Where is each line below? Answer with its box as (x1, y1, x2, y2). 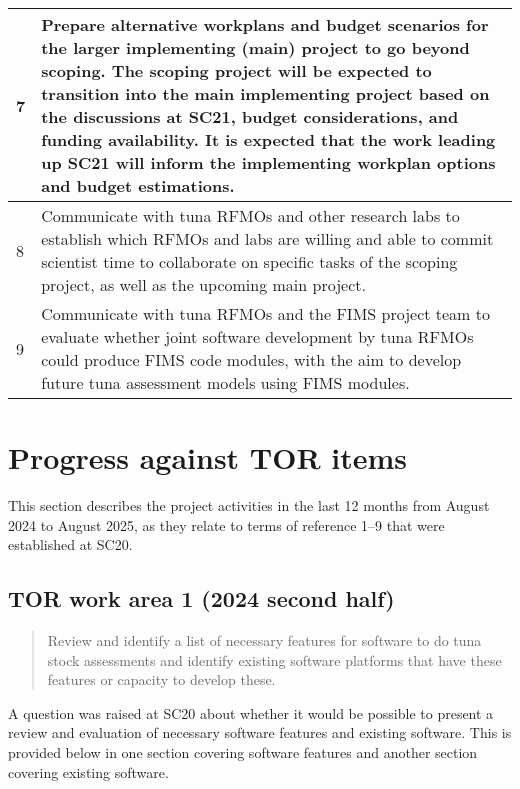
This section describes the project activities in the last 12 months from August (8, 495, 490, 516)
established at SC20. (8, 534, 133, 555)
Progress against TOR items (8, 437, 408, 478)
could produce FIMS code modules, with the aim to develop (41, 348, 462, 371)
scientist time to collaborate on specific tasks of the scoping (41, 250, 458, 273)
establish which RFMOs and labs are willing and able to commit (41, 227, 494, 250)
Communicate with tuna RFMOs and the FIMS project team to (41, 302, 491, 325)
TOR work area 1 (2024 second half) (8, 583, 395, 614)
